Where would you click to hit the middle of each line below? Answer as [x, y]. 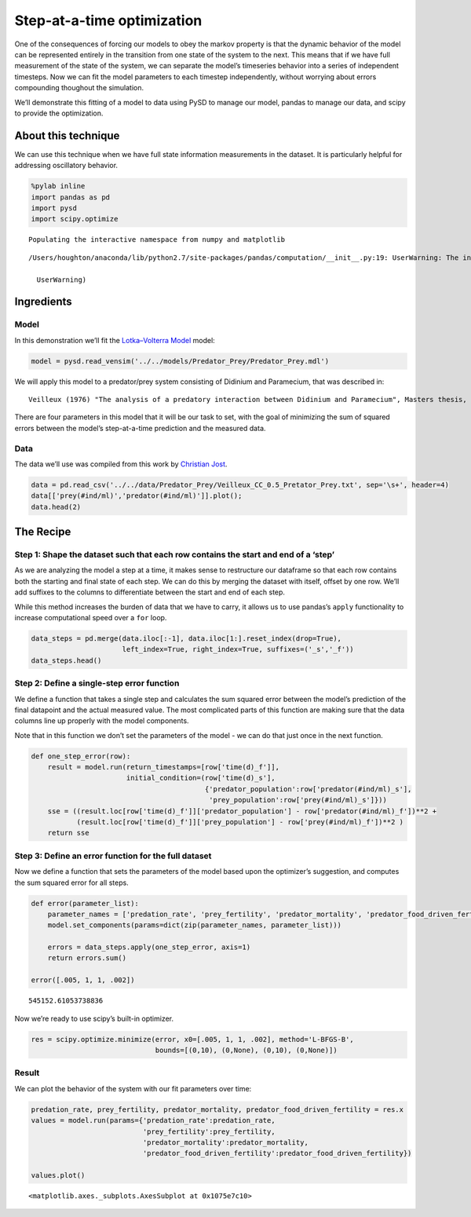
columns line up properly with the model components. [102, 721]
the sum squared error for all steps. [71, 883]
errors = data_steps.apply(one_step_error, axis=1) [149, 947]
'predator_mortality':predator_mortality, [226, 1142]
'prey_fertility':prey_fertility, [209, 1131]
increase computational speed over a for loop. [91, 618]
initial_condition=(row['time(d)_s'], [201, 778]
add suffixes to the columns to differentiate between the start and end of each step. [150, 592]
